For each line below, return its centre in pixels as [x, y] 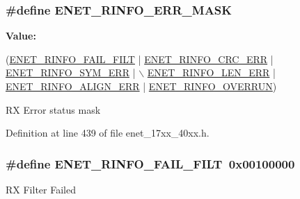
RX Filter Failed [41, 189]
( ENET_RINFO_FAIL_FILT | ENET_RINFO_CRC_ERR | [140, 59]
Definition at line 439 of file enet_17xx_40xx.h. [108, 133]
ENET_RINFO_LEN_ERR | [211, 72]
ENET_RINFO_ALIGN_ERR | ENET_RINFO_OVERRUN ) [141, 86]
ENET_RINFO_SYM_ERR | [71, 72]
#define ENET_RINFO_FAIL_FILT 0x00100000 [150, 163]
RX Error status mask [53, 109]
